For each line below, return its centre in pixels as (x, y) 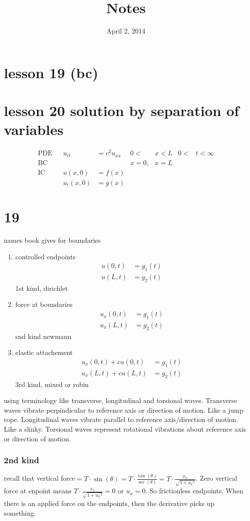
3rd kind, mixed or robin (52, 384)
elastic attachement (44, 352)
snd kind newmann (43, 336)
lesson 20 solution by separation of (122, 110)
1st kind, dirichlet (42, 288)
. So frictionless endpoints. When (194, 491)
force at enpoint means (38, 491)
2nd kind (22, 460)
